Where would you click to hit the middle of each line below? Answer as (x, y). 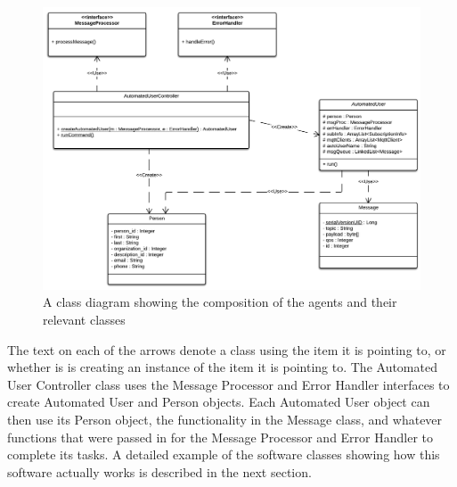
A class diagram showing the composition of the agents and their (220, 302)
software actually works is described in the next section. (159, 471)
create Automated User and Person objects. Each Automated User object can (219, 402)
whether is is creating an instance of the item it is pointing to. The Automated (222, 367)
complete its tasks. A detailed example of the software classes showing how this (224, 454)
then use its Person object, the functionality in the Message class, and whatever (225, 419)
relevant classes (84, 319)
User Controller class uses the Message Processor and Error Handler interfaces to (228, 384)
